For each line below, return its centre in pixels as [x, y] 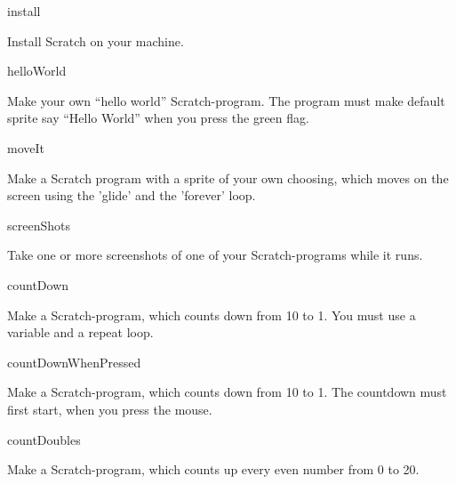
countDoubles [44, 439]
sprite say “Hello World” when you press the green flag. [158, 118]
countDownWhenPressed [74, 362]
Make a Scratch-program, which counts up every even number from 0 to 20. [213, 469]
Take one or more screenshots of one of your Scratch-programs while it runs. [215, 255]
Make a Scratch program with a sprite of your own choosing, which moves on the [228, 177]
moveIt [26, 147]
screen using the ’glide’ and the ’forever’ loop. [132, 195]
